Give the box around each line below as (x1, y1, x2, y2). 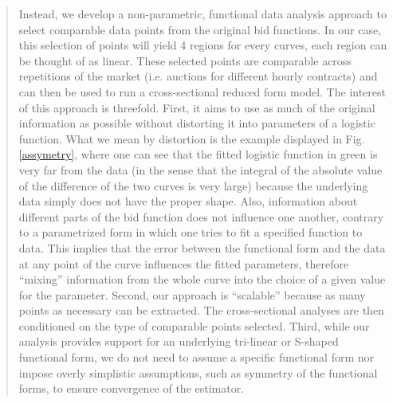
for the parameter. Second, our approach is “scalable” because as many (18, 286, 366, 303)
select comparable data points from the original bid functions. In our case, (18, 21, 382, 37)
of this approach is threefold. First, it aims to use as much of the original (18, 99, 375, 115)
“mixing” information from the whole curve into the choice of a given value (18, 271, 386, 288)
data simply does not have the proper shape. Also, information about (18, 193, 358, 209)
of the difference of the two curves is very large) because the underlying (18, 177, 368, 194)
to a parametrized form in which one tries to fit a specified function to (18, 224, 363, 241)
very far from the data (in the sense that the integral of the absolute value (18, 161, 383, 178)
